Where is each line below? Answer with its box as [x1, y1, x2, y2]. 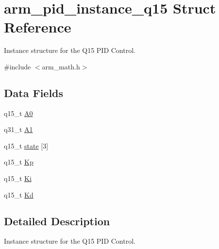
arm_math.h [42, 61, 80, 71]
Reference [4, 17, 71, 37]
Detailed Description [4, 213, 110, 228]
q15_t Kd [4, 189, 34, 199]
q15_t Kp [4, 157, 34, 167]
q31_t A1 [4, 124, 33, 134]
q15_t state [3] [4, 140, 49, 150]
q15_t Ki [4, 173, 32, 183]
